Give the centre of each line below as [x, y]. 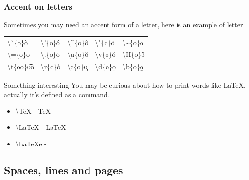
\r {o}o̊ [51, 66]
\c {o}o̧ [77, 66]
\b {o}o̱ [133, 66]
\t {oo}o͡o [21, 66]
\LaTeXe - [31, 143]
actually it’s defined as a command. [57, 94]
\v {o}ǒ [105, 54]
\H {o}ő [133, 54]
